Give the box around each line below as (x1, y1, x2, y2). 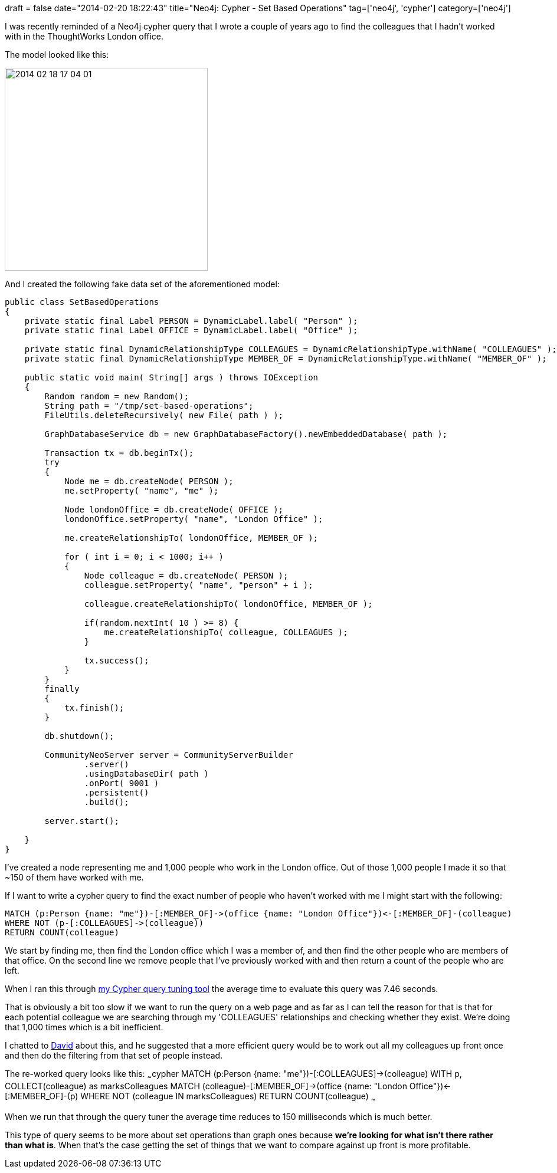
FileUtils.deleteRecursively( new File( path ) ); (44, 410, 284, 420)
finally (44, 684, 80, 694)
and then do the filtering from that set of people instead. (5, 1050, 223, 1060)
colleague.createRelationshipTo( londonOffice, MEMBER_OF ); (84, 599, 373, 609)
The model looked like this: (5, 50, 109, 60)
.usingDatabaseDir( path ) (84, 769, 209, 778)
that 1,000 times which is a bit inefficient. (5, 1022, 163, 1032)
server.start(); (44, 816, 119, 826)
